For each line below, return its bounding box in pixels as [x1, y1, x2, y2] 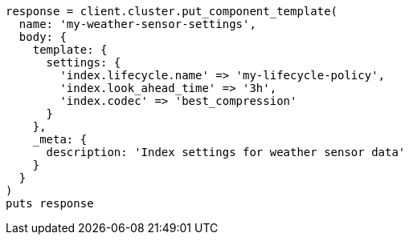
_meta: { [32, 133, 88, 146]
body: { [18, 30, 67, 43]
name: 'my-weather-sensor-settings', [18, 18, 256, 30]
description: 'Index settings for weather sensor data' [46, 146, 406, 159]
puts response [6, 197, 94, 210]
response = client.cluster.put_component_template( [6, 5, 338, 18]
